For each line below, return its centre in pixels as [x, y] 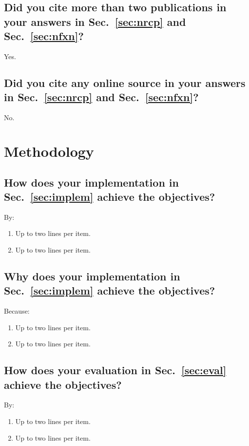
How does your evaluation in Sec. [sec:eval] [115, 370]
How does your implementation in [91, 182]
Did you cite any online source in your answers [125, 82]
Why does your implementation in [92, 276]
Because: [17, 311]
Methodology [49, 151]
